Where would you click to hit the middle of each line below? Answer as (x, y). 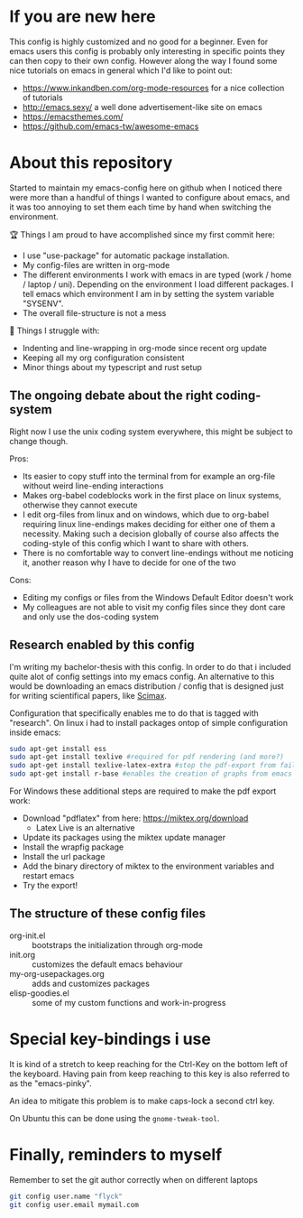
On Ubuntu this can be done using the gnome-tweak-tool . (115, 1118)
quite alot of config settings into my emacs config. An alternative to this (142, 676)
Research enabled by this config (102, 645)
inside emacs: (35, 732)
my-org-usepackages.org (57, 973)
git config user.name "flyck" (66, 1196)
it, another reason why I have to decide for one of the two (129, 563)
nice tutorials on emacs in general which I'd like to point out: (121, 70)
